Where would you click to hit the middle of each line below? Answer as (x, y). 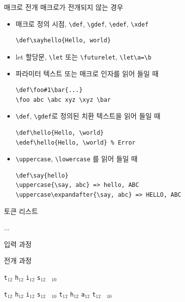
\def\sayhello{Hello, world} (63, 41)
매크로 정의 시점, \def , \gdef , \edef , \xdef (82, 23)
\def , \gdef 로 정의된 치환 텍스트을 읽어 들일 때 (88, 116)
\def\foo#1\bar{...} (49, 90)
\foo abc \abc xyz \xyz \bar (63, 100)
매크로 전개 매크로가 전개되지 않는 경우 (64, 7)
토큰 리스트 (21, 211)
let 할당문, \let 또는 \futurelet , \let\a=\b (83, 56)
